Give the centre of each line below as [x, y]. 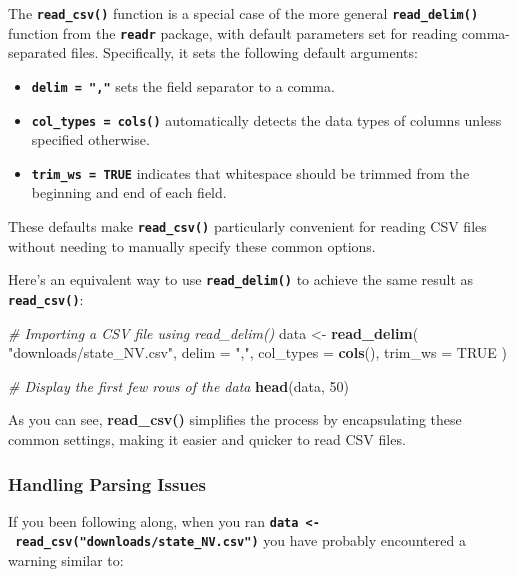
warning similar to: [66, 560]
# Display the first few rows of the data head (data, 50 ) [178, 385]
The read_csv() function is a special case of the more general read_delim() [243, 13]
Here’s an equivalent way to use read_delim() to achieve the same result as [241, 279]
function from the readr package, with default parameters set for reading [233, 32]
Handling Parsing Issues [107, 483]
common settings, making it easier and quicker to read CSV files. [207, 439]
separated [37, 52]
